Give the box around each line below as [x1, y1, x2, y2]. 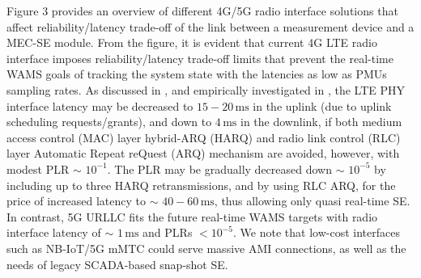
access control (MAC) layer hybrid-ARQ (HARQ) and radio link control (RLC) [6, 128, 401, 145]
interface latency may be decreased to [6, 97, 193, 114]
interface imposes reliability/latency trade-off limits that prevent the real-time [6, 49, 393, 66]
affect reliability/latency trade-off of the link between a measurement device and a [6, 18, 415, 35]
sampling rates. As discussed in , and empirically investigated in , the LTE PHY [6, 81, 405, 98]
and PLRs [142, 224, 193, 241]
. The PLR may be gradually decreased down [107, 160, 332, 177]
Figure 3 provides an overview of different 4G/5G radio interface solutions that [6, 2, 398, 19]
